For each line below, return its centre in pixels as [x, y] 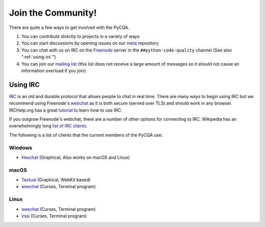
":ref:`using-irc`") [39, 57]
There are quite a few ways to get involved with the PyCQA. [69, 27]
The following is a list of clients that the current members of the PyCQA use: [86, 135]
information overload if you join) [53, 71]
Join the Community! [53, 13]
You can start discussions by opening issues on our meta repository [90, 43]
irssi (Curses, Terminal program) [54, 216]
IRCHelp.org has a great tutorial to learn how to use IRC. [66, 110]
